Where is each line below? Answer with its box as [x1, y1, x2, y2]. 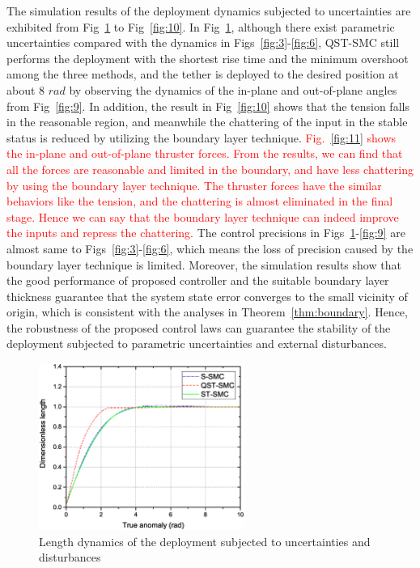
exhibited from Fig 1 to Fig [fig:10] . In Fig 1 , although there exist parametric [6, 18, 395, 35]
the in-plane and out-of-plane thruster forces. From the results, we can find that [6, 145, 403, 162]
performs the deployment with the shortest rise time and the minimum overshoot [6, 49, 409, 66]
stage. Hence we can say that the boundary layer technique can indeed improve [6, 208, 399, 225]
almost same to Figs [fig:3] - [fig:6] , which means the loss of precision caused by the [6, 239, 414, 256]
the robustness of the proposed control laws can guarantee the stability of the [6, 319, 391, 336]
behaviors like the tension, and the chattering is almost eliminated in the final [6, 193, 393, 210]
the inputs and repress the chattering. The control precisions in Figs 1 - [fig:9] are [6, 224, 405, 241]
